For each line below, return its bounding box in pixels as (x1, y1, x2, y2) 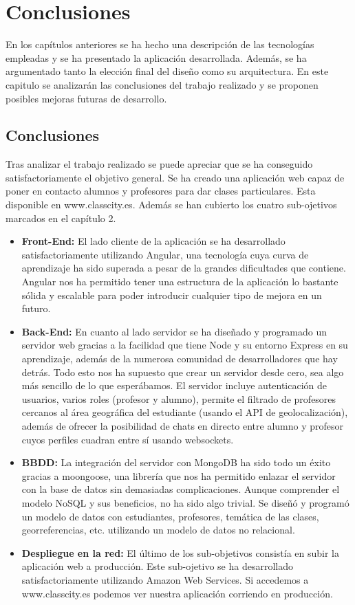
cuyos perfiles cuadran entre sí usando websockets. (21, 432, 234, 446)
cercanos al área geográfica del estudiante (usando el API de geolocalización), (21, 405, 348, 419)
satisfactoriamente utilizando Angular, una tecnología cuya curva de (21, 247, 309, 261)
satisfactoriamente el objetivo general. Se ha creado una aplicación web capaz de (6, 170, 345, 184)
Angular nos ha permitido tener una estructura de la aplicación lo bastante (21, 274, 338, 289)
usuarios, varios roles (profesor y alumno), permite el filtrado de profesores (21, 391, 336, 406)
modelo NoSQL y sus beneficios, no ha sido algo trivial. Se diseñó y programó (21, 495, 349, 509)
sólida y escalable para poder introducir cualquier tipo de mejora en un (21, 287, 322, 302)
